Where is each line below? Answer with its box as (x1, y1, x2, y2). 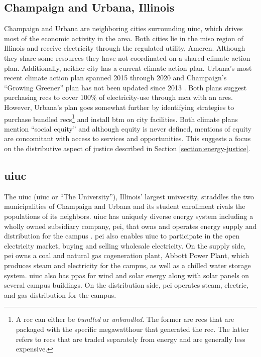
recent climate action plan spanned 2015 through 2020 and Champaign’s (4, 72, 227, 83)
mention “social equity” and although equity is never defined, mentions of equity (4, 123, 252, 134)
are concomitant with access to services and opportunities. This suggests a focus (4, 133, 251, 144)
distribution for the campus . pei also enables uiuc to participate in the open (4, 230, 240, 241)
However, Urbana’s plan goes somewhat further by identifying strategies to (4, 101, 234, 112)
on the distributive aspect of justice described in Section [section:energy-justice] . (4, 143, 250, 153)
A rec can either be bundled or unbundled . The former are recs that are (16, 314, 234, 324)
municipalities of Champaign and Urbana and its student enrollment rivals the (4, 201, 245, 211)
